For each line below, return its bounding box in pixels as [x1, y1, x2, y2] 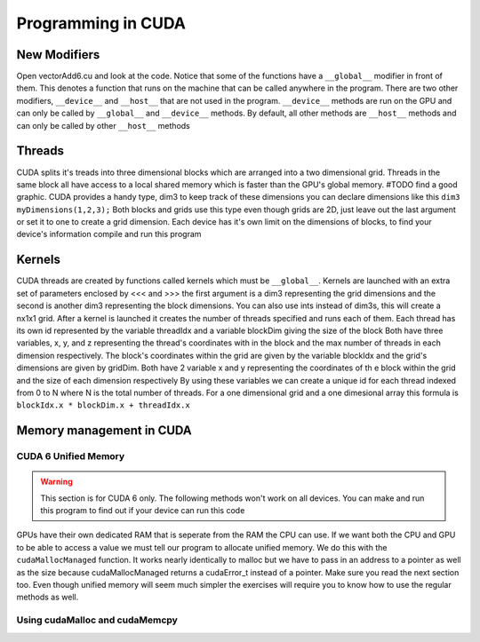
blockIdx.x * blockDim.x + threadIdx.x [16, 400, 190, 410]
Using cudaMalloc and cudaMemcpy [16, 614, 178, 626]
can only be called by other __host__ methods [16, 120, 190, 131]
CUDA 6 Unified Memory [16, 450, 125, 463]
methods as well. [16, 591, 79, 603]
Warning [40, 476, 73, 487]
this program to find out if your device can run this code [40, 505, 245, 516]
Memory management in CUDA [16, 423, 193, 439]
